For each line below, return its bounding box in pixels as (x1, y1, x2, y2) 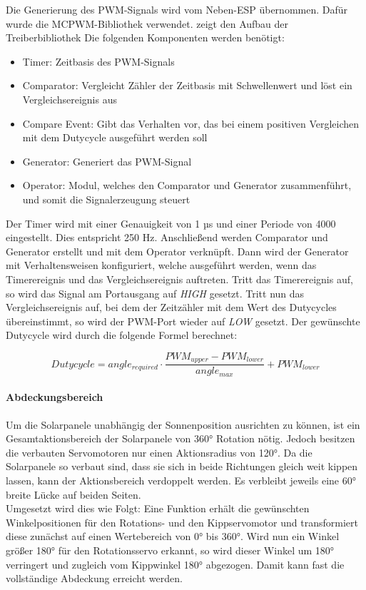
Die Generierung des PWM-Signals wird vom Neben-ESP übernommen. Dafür (6, 2, 348, 16)
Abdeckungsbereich (6, 390, 103, 405)
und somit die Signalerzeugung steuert (22, 191, 190, 206)
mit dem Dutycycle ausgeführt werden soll (22, 130, 208, 145)
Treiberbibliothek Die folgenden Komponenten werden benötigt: (6, 30, 285, 45)
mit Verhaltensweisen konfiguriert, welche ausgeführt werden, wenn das (6, 258, 317, 273)
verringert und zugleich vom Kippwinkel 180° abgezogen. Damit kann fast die (6, 556, 345, 571)
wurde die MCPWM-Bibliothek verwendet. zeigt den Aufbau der (6, 16, 289, 31)
